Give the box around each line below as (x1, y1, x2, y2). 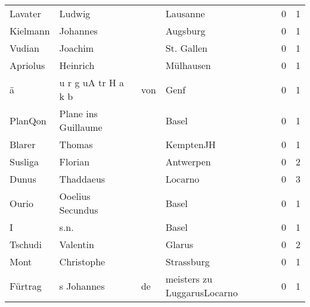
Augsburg (165, 24, 206, 37)
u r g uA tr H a (59, 76, 125, 89)
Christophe (59, 255, 106, 268)
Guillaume (59, 120, 103, 134)
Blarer (10, 137, 36, 151)
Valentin (59, 237, 94, 251)
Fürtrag (10, 278, 42, 293)
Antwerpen (165, 155, 211, 168)
